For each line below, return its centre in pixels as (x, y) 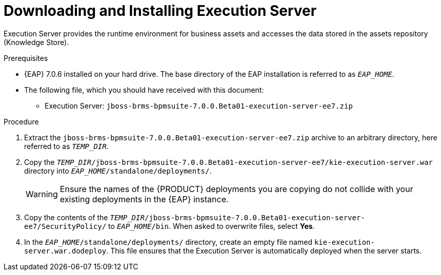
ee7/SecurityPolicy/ (65, 226)
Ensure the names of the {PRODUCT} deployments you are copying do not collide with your (236, 189)
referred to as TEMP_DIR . (66, 146)
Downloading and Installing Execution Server (160, 11)
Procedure (21, 121)
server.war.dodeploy (65, 251)
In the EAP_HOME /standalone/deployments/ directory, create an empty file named (168, 242)
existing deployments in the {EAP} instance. (144, 199)
